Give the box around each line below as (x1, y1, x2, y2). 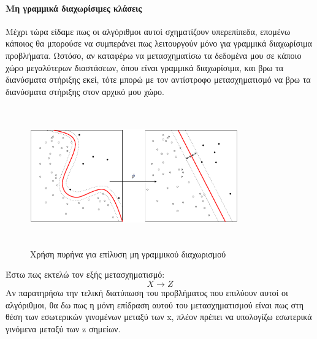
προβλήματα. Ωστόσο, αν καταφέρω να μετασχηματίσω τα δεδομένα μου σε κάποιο (6, 48, 302, 61)
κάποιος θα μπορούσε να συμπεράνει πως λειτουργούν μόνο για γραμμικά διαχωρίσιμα (6, 37, 312, 50)
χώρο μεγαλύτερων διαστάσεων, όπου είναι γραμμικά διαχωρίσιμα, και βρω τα (6, 61, 284, 74)
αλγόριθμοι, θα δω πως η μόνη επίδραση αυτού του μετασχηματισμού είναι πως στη (6, 298, 304, 311)
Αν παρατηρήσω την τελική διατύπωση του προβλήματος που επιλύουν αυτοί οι (6, 286, 288, 299)
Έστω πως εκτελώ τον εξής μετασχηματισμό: (6, 268, 165, 281)
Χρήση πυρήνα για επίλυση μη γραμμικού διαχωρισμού (30, 247, 226, 260)
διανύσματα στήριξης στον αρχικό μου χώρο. (6, 85, 164, 97)
